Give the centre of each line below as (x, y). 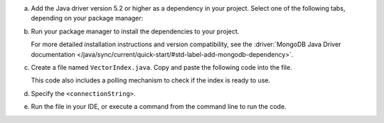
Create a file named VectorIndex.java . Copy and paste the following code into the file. (161, 67)
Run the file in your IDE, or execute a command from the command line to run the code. (159, 107)
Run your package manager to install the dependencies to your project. (135, 31)
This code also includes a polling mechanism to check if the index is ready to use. (150, 80)
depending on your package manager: (87, 18)
